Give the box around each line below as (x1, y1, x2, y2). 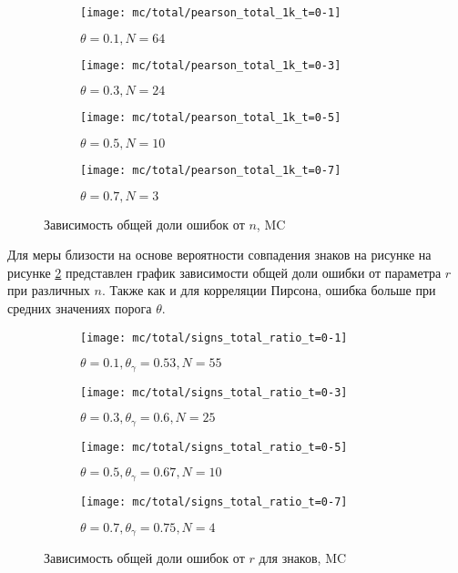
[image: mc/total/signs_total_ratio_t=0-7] (80, 495, 348, 508)
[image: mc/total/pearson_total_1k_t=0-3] (80, 58, 341, 72)
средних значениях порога (7, 299, 152, 317)
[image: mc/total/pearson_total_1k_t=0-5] (80, 111, 341, 125)
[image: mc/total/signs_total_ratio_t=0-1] (80, 331, 348, 344)
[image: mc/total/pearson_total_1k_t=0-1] (80, 6, 341, 19)
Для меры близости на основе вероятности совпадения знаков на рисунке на (7, 245, 432, 264)
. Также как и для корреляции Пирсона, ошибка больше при (101, 281, 436, 300)
